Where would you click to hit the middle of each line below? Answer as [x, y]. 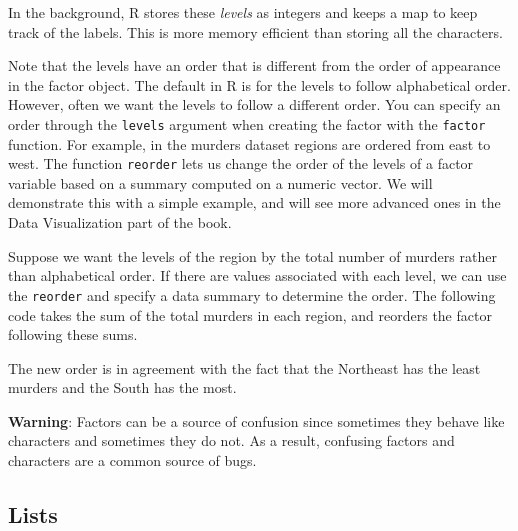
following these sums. [73, 334]
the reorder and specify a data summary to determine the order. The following [252, 294]
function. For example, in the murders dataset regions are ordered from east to [249, 143]
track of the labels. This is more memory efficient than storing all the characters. [255, 31]
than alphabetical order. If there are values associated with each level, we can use [257, 275]
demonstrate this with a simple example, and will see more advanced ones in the [254, 202]
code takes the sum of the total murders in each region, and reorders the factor [250, 314]
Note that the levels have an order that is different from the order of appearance [254, 65]
